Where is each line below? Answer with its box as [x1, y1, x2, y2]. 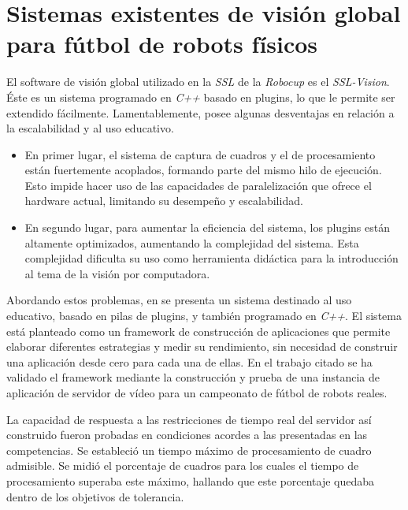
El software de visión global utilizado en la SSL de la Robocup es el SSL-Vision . [6, 73, 390, 90]
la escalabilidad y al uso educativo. [6, 120, 174, 136]
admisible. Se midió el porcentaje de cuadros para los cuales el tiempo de [6, 457, 359, 474]
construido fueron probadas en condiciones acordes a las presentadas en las [6, 426, 368, 443]
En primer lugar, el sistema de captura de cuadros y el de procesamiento [24, 146, 376, 162]
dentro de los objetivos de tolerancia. [6, 488, 184, 504]
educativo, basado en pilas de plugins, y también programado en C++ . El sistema [6, 307, 402, 324]
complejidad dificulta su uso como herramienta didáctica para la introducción [24, 250, 399, 266]
